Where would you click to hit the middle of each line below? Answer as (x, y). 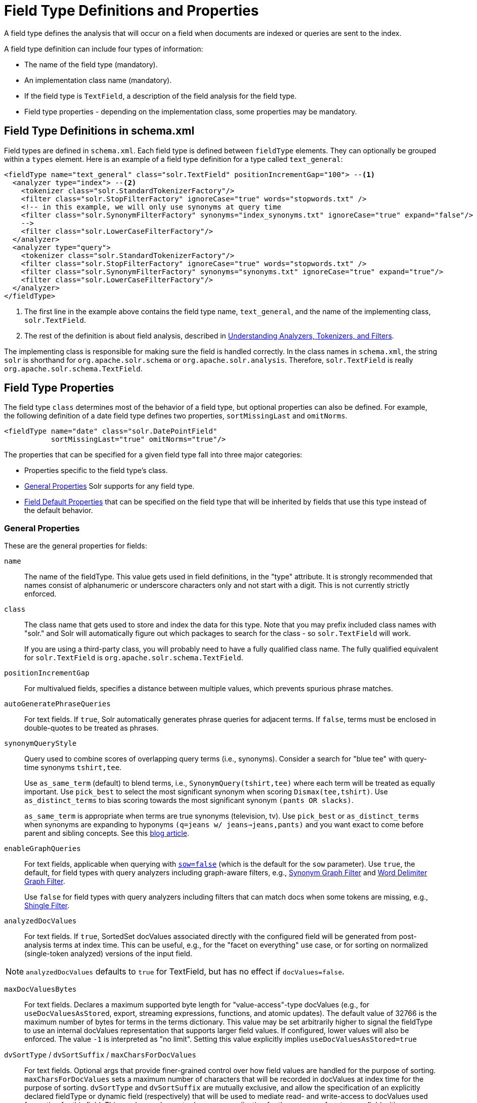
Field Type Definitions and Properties (132, 11)
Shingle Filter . (47, 906)
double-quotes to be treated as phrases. (92, 728)
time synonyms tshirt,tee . (73, 768)
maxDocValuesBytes (40, 989)
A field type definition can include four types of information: (104, 49)
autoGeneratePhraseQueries (57, 704)
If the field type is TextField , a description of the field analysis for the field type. (161, 96)
